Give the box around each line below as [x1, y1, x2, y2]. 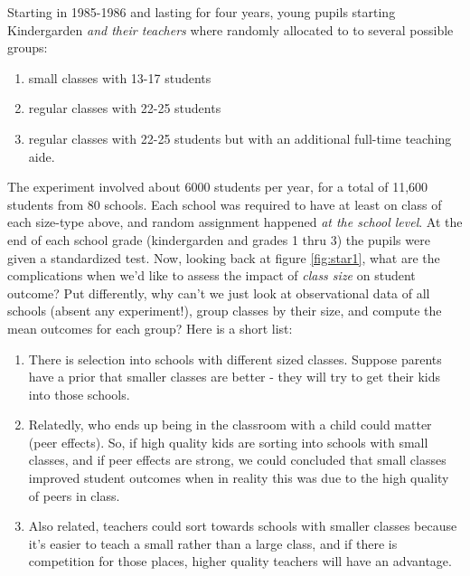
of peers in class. [28, 486, 120, 505]
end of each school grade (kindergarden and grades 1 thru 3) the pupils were [7, 230, 430, 249]
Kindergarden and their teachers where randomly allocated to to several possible [7, 20, 454, 39]
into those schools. [28, 384, 130, 403]
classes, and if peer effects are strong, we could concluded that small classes [28, 450, 446, 469]
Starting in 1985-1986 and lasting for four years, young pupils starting [7, 3, 396, 21]
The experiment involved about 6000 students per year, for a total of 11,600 [7, 177, 428, 196]
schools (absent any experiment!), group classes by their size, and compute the [7, 301, 442, 320]
